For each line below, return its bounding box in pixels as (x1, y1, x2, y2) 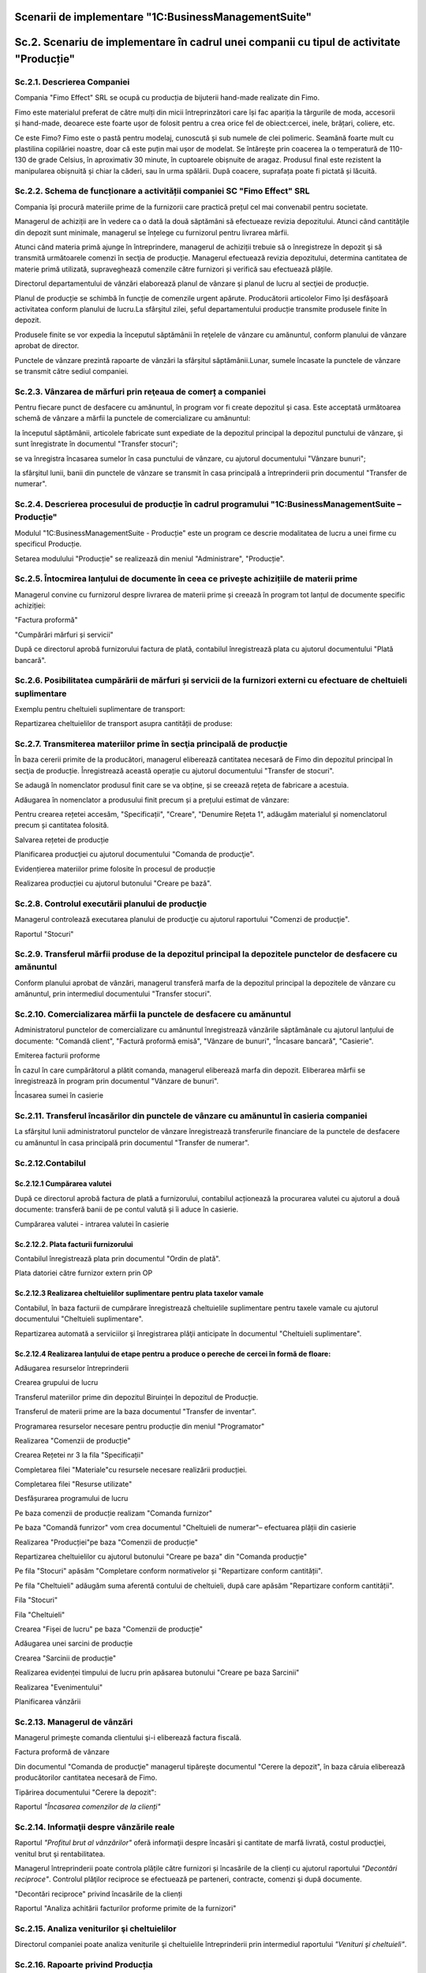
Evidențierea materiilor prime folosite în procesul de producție (14, 864, 216, 874)
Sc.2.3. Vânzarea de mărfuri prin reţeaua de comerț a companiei (14, 386, 266, 397)
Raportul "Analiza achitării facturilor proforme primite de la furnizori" (14, 1904, 237, 1913)
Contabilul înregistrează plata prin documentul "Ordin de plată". (14, 1254, 221, 1263)
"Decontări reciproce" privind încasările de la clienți (14, 1889, 183, 1898)
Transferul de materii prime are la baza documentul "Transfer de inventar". (14, 1407, 256, 1417)
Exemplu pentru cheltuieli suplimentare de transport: (14, 704, 185, 713)
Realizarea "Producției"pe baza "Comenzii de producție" (14, 1537, 199, 1547)
